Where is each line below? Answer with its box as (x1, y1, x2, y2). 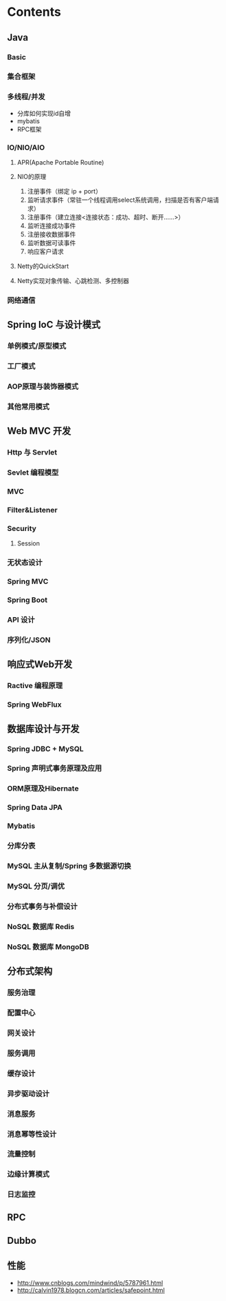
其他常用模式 (7, 402, 50, 412)
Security (7, 524, 36, 534)
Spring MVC (7, 576, 49, 586)
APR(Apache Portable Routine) (16, 158, 104, 167)
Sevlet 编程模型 (7, 468, 59, 477)
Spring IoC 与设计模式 (7, 319, 101, 331)
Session (16, 539, 40, 548)
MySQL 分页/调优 (7, 882, 65, 891)
